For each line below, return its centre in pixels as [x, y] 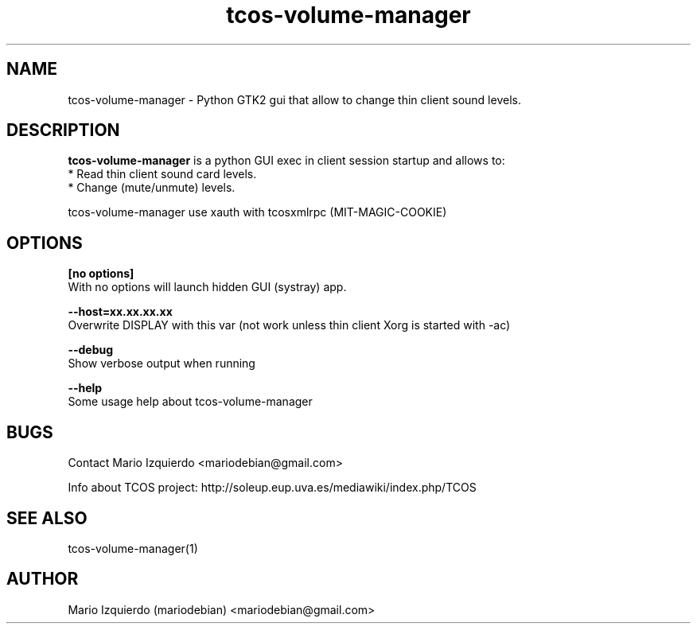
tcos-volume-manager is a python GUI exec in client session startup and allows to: [286, 161]
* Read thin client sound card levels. [162, 174]
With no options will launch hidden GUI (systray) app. [207, 287]
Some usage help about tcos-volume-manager [190, 402]
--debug [91, 350]
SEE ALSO [47, 518]
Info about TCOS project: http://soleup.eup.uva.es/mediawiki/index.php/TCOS [272, 488]
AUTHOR [43, 579]
